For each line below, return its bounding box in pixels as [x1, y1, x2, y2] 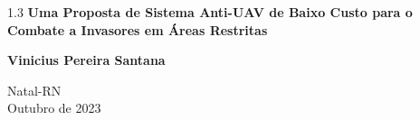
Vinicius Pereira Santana [7, 51, 166, 69]
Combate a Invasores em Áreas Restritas [7, 20, 268, 39]
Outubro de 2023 [7, 98, 101, 117]
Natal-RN [7, 80, 62, 99]
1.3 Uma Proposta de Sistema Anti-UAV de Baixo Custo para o [7, 3, 413, 21]
